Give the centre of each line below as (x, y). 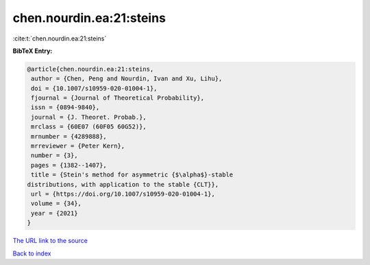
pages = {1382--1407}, (69, 165)
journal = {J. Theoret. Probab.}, (89, 117)
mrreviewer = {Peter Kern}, (78, 146)
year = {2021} (54, 213)
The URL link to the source (50, 241)
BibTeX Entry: (33, 51)
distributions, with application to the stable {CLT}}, (123, 184)
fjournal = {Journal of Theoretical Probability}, (118, 98)
